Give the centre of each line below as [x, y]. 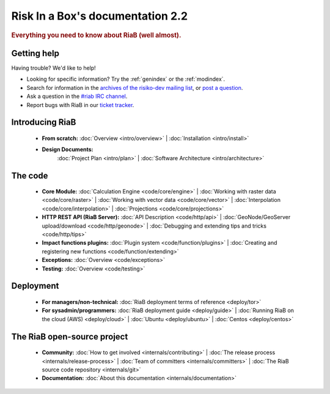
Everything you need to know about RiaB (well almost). [96, 35]
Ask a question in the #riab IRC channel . [77, 96]
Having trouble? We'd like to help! [53, 68]
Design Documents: [68, 149]
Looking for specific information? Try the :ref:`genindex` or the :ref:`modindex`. [126, 79]
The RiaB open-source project [70, 336]
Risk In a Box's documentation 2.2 [100, 16]
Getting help [35, 53]
